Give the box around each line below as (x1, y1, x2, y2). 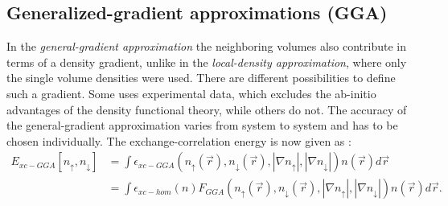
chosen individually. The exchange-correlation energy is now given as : (6, 132, 351, 149)
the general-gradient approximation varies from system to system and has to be (6, 117, 398, 134)
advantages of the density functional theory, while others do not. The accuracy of (6, 101, 407, 117)
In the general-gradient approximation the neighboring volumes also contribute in (6, 38, 406, 55)
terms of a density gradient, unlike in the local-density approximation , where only (6, 53, 407, 70)
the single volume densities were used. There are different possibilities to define (6, 69, 396, 86)
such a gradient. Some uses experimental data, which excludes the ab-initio (6, 84, 376, 101)
